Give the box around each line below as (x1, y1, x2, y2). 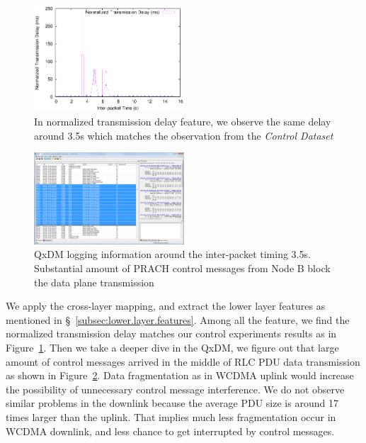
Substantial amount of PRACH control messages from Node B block (34, 261, 331, 276)
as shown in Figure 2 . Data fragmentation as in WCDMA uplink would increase (6, 368, 354, 383)
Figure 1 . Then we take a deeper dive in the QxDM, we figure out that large (6, 340, 339, 355)
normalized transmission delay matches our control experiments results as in (6, 326, 337, 341)
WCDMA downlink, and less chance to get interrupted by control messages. (6, 423, 335, 438)
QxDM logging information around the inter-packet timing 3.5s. (34, 247, 311, 262)
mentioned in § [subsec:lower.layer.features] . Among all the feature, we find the (6, 312, 350, 327)
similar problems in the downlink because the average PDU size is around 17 (6, 396, 338, 410)
